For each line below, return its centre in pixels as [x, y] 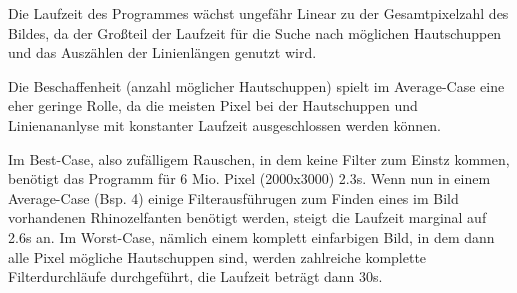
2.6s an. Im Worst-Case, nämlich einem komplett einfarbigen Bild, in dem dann [251, 236]
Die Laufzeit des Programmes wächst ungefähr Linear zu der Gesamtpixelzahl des [258, 13]
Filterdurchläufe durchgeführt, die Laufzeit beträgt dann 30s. [195, 276]
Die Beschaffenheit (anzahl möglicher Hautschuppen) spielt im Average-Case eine [256, 85]
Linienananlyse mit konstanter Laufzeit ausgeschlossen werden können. [224, 124]
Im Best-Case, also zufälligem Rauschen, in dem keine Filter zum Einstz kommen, [259, 158]
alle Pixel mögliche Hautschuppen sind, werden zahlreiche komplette [217, 256]
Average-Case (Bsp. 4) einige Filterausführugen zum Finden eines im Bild [233, 197]
